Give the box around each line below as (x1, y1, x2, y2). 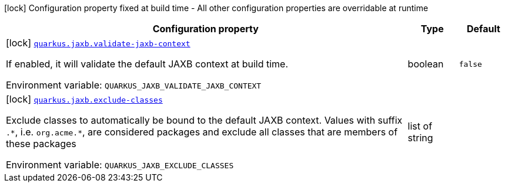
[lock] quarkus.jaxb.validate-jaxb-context (6, 37, 190, 49)
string (407, 132, 433, 144)
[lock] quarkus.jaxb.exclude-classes (6, 93, 163, 105)
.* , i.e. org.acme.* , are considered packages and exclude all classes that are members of (6, 126, 398, 138)
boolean (407, 58, 444, 70)
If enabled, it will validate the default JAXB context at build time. (6, 58, 289, 70)
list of (407, 120, 433, 132)
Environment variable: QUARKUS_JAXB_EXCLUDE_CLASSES (6, 159, 234, 171)
